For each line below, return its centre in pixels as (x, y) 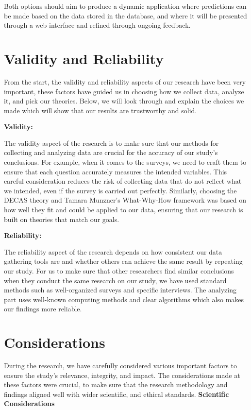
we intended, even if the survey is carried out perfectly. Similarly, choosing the (120, 190)
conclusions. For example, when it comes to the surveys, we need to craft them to (125, 162)
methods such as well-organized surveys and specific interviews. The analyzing (120, 290)
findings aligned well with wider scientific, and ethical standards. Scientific (117, 394)
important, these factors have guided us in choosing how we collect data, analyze (124, 91)
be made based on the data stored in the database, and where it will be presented (125, 15)
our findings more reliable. (43, 309)
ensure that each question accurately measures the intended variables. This (116, 171)
